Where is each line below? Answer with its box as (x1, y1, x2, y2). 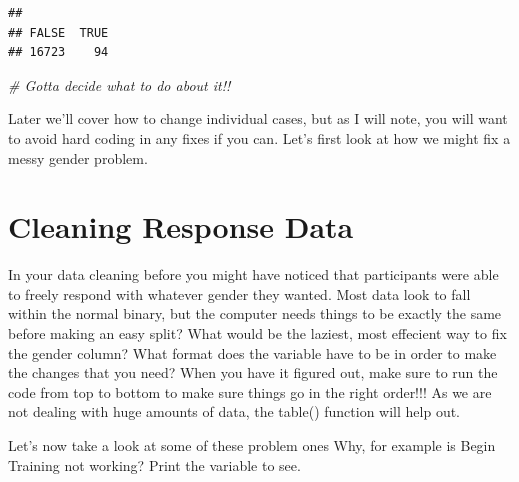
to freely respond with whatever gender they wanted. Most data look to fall (8, 283, 471, 304)
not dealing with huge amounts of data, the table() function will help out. (8, 401, 461, 422)
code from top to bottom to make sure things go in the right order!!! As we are (8, 381, 492, 402)
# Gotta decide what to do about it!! (8, 74, 231, 95)
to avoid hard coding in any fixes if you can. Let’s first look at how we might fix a (8, 127, 511, 148)
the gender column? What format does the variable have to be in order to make (8, 342, 497, 363)
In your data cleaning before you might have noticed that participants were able (8, 264, 499, 285)
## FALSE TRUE (8, 25, 109, 40)
